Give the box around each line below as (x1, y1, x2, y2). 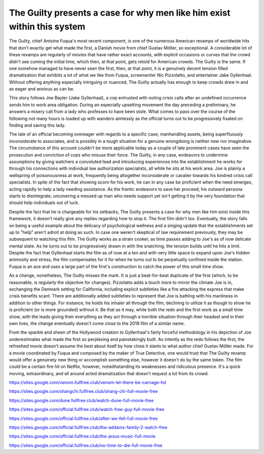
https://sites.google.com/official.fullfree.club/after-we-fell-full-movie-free (9, 415, 158, 421)
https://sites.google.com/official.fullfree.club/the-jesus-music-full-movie (9, 433, 156, 439)
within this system (9, 21, 86, 32)
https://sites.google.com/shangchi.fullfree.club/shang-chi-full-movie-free (9, 388, 158, 394)
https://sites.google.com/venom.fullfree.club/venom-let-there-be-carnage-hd (9, 380, 166, 386)
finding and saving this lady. (9, 122, 66, 128)
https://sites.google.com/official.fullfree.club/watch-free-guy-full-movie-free (9, 407, 165, 412)
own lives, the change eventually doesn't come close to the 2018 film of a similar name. (9, 320, 185, 326)
